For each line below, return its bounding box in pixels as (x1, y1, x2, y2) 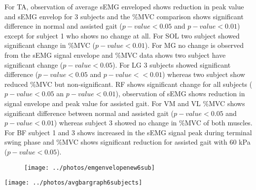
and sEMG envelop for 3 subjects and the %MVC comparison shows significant (4, 11, 244, 21)
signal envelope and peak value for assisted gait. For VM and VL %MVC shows (4, 98, 245, 108)
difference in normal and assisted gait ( (4, 21, 122, 31)
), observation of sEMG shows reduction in (115, 88, 245, 99)
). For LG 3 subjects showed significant (112, 59, 231, 70)
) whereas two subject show (162, 69, 245, 79)
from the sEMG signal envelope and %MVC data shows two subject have (4, 49, 226, 60)
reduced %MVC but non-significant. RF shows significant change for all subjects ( (4, 78, 253, 89)
